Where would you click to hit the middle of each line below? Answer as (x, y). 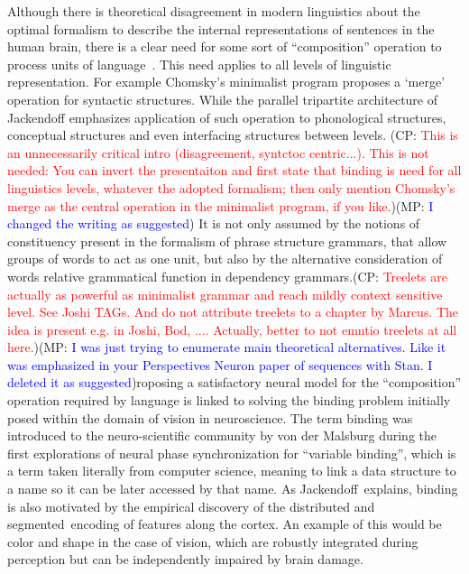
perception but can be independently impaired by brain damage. (185, 559)
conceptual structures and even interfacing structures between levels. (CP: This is (233, 135)
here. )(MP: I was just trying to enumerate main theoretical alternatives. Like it (227, 347)
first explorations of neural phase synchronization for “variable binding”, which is (232, 453)
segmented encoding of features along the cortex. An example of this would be (225, 524)
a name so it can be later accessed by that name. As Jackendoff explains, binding (233, 489)
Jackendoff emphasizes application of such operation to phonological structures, (227, 117)
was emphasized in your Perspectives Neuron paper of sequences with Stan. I (220, 364)
